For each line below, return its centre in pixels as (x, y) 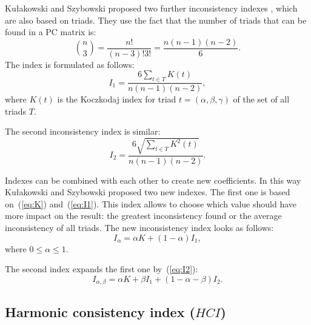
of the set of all (261, 99)
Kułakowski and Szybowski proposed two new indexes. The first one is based (148, 192)
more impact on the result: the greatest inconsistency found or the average (143, 216)
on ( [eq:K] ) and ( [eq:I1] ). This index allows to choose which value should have (151, 203)
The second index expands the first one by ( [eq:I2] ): (102, 269)
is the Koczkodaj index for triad (117, 99)
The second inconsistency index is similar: (83, 131)
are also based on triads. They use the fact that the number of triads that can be (156, 20)
